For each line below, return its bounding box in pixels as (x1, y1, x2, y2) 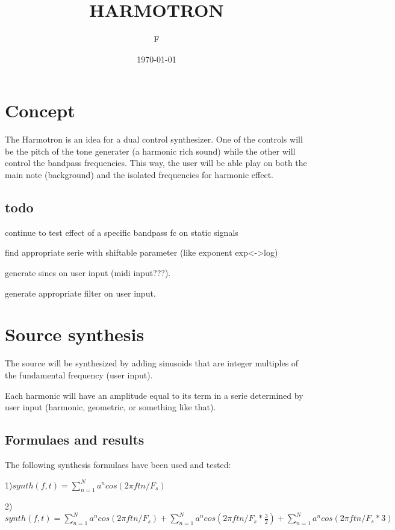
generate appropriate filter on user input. (5, 286, 156, 299)
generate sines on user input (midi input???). (5, 267, 171, 279)
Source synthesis (5, 322, 145, 347)
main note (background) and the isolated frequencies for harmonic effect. (5, 168, 273, 181)
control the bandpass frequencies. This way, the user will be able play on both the (5, 156, 307, 169)
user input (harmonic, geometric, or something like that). (5, 401, 216, 413)
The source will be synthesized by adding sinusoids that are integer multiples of (5, 357, 299, 369)
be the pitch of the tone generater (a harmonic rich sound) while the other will (5, 144, 296, 157)
